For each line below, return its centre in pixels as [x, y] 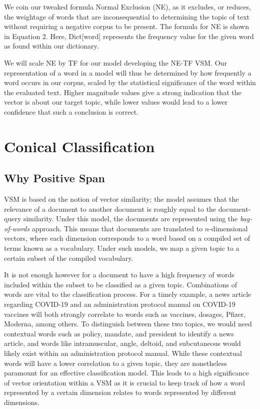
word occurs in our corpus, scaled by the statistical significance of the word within [130, 82]
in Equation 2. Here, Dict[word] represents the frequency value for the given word [129, 36]
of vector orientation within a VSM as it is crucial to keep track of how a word [125, 382]
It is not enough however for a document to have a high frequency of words [119, 275]
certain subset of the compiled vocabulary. [69, 258]
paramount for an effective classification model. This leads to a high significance [126, 373]
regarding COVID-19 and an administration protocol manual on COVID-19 [120, 304]
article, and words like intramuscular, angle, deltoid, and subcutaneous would [122, 343]
